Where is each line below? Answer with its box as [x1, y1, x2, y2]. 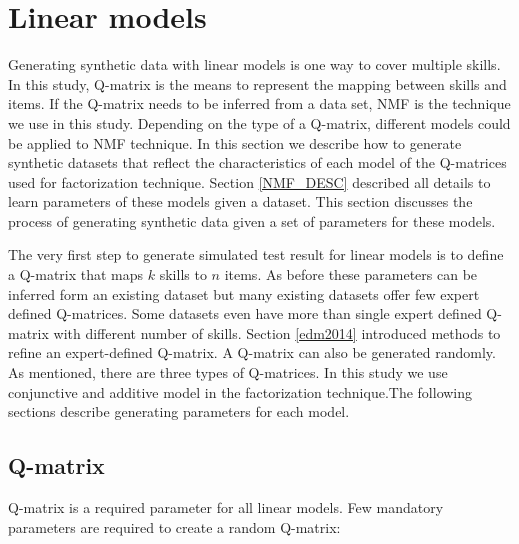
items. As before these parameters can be [224, 264, 478, 285]
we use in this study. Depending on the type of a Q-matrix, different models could [8, 112, 511, 133]
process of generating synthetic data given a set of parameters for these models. [8, 210, 496, 231]
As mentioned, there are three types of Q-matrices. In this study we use [8, 362, 448, 383]
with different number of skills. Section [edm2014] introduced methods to [53, 322, 501, 343]
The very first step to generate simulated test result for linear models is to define [8, 244, 504, 265]
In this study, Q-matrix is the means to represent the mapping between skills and [8, 73, 507, 94]
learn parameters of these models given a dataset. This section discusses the [8, 191, 473, 212]
